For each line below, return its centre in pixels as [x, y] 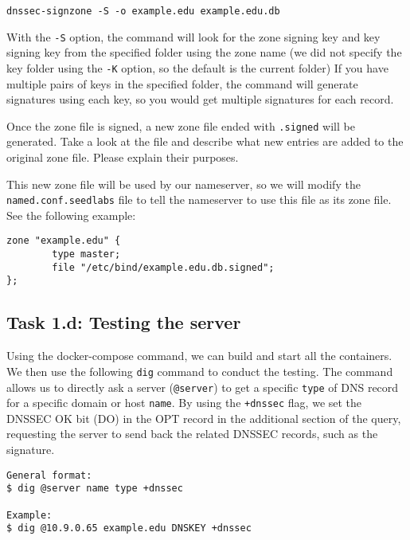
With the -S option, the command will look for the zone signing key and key [193, 36]
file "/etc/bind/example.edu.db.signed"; [163, 267]
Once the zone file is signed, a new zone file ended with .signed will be [181, 125]
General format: [49, 475]
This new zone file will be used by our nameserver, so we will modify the [184, 184]
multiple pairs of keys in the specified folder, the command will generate [182, 83]
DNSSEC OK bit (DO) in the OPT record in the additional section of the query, [204, 418]
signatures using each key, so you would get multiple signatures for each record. [200, 99]
